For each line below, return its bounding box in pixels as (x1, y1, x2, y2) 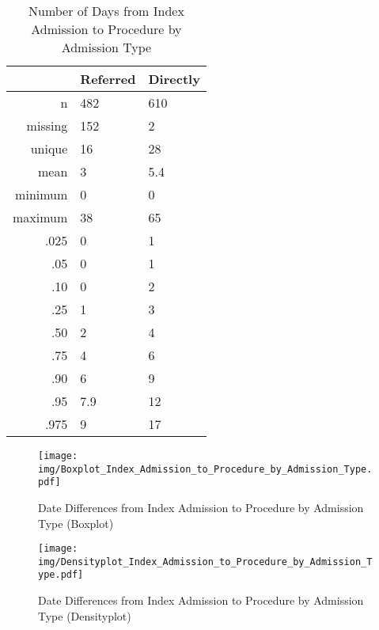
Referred (80, 70, 136, 88)
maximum (13, 208, 68, 226)
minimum (15, 185, 68, 203)
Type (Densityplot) (38, 607, 131, 624)
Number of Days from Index (28, 2, 184, 20)
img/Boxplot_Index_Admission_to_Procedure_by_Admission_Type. (38, 463, 373, 475)
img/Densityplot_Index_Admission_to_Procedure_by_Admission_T (38, 556, 373, 567)
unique (30, 139, 68, 157)
